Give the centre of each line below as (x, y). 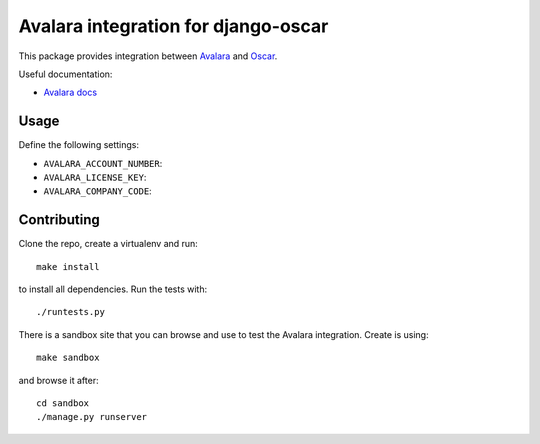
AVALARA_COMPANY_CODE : (97, 191)
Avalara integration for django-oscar (173, 26)
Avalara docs (70, 92)
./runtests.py (70, 312)
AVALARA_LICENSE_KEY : (95, 177)
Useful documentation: (65, 74)
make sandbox (68, 358)
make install (68, 266)
